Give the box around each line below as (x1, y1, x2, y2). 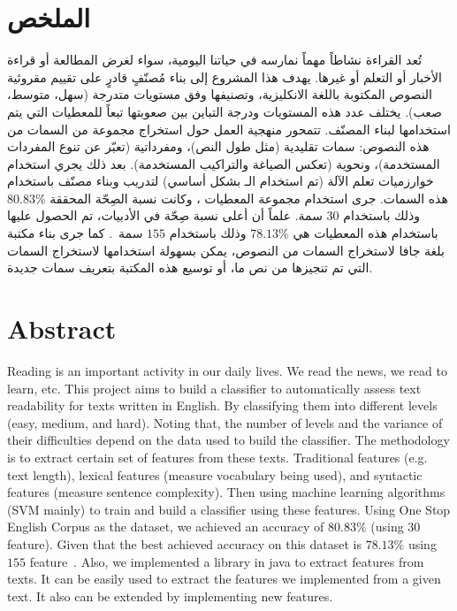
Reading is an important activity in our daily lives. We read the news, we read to (7, 361, 447, 379)
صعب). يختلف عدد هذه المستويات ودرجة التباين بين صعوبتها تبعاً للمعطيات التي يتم (7, 102, 442, 120)
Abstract (7, 310, 117, 347)
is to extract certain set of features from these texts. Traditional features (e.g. (7, 447, 428, 466)
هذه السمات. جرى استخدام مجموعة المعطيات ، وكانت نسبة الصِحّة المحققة (50, 188, 448, 207)
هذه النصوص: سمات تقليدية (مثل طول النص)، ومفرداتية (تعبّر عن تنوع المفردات (7, 137, 430, 156)
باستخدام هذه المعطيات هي (293, 224, 438, 242)
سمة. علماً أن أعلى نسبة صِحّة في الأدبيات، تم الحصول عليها (7, 206, 323, 225)
